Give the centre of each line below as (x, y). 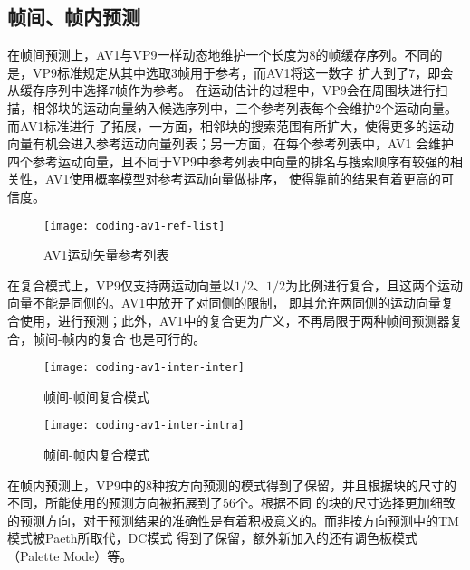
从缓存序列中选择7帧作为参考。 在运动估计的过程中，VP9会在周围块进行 (221, 90)
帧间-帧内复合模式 (96, 455)
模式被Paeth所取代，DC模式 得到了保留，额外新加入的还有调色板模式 (213, 538)
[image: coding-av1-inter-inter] (144, 368)
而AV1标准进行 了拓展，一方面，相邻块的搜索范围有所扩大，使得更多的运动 (231, 125)
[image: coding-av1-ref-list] (134, 226)
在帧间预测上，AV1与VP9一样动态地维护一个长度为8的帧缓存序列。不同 (219, 55)
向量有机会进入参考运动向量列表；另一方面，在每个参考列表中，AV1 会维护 (231, 143)
